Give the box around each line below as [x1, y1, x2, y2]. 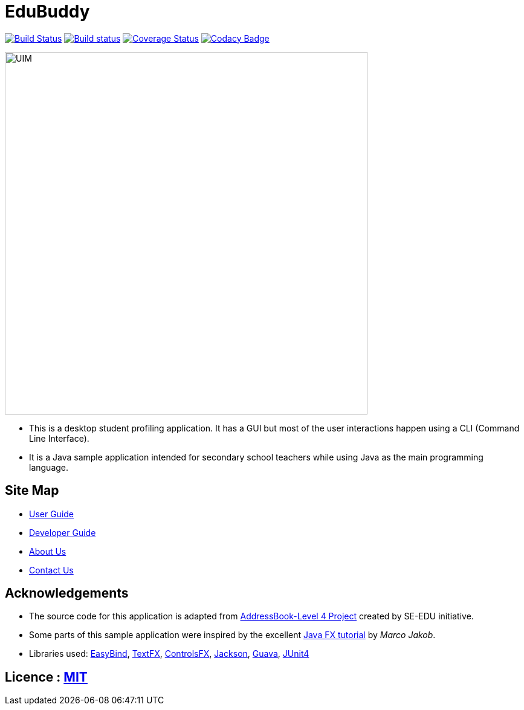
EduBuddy [5, 1, 90, 22]
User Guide [29, 508, 74, 519]
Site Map [5, 483, 59, 499]
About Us [29, 546, 66, 557]
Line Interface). [29, 433, 89, 444]
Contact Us [29, 564, 74, 575]
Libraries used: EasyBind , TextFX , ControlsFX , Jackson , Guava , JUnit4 [29, 648, 309, 659]
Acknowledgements [5, 586, 129, 601]
